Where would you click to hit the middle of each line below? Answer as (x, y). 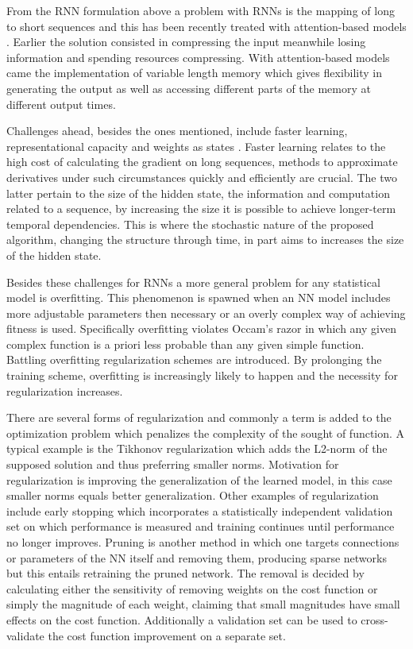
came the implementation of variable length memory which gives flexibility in (195, 73)
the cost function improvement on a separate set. (167, 635)
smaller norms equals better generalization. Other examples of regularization (193, 495)
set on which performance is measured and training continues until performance (201, 526)
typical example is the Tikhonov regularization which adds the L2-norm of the (197, 448)
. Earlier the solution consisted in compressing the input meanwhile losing (186, 42)
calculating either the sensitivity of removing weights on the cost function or (192, 588)
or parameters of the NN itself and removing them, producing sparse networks (197, 557)
